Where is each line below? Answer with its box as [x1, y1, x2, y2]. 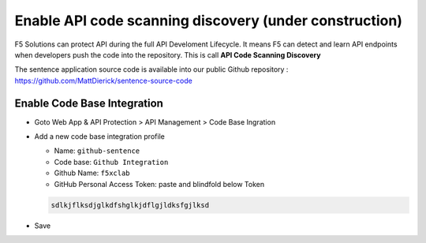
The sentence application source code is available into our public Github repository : [14, 65, 289, 74]
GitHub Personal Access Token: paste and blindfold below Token [54, 179, 265, 189]
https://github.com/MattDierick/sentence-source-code [14, 76, 192, 85]
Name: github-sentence [54, 146, 140, 155]
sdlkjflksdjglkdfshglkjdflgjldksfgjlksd [50, 200, 209, 209]
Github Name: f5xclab [54, 168, 130, 178]
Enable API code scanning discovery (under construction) [14, 12, 402, 29]
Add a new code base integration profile [34, 132, 165, 141]
